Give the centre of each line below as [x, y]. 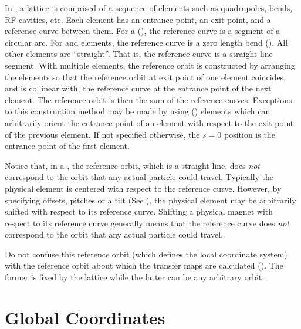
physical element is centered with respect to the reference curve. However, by [143, 188]
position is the [249, 134]
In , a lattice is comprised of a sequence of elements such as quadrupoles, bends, [149, 8]
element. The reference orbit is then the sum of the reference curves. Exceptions [148, 99]
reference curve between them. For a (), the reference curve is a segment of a [143, 31]
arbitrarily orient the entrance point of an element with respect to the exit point [149, 122]
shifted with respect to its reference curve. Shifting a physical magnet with [139, 211]
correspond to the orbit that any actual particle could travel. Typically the [139, 177]
